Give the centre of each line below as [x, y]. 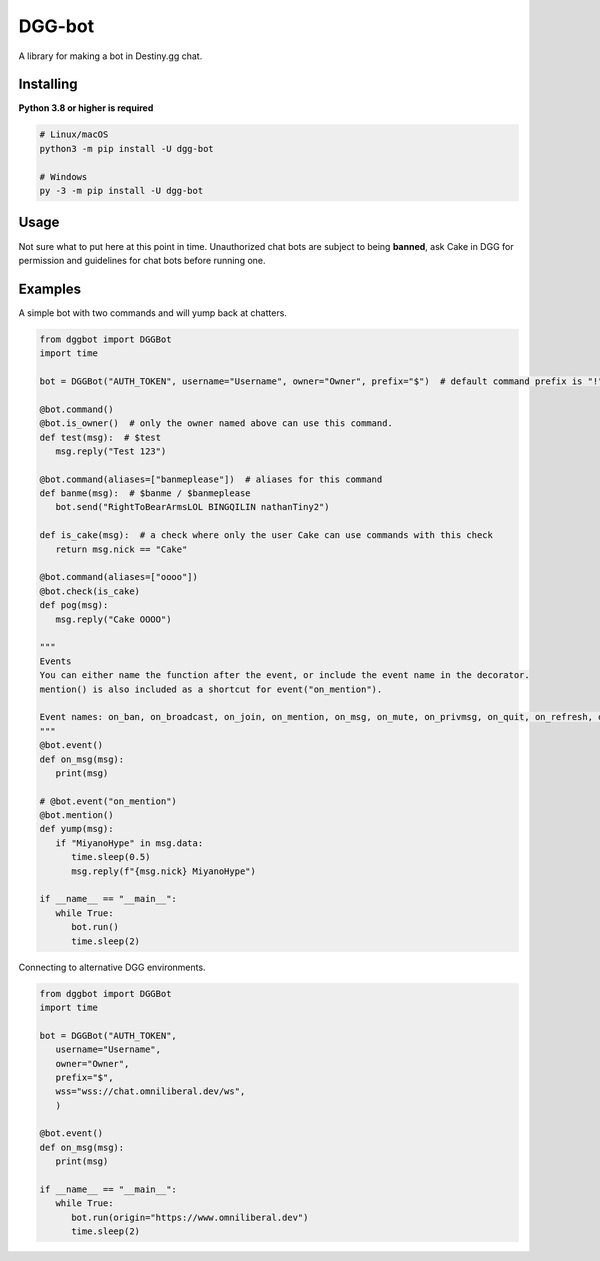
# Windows [63, 176]
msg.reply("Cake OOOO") [113, 619]
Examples [50, 288]
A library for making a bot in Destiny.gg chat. [110, 56]
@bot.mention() [76, 815]
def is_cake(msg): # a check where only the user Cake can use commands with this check [266, 535]
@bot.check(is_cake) [89, 591]
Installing [48, 84]
